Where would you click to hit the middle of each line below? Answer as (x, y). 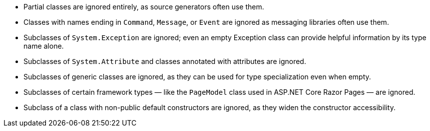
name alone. (44, 46)
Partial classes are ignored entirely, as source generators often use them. (144, 7)
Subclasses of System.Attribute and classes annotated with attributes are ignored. (165, 61)
